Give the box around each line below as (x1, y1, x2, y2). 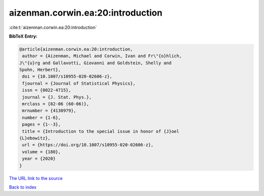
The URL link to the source (9, 175, 63, 181)
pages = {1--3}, (22, 122, 61, 127)
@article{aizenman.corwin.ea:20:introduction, (19, 46, 133, 52)
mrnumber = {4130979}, (22, 108, 77, 113)
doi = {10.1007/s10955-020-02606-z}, (22, 74, 112, 79)
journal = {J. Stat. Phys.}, (22, 94, 92, 100)
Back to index (9, 184, 37, 190)
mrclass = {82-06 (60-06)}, (22, 101, 89, 107)
